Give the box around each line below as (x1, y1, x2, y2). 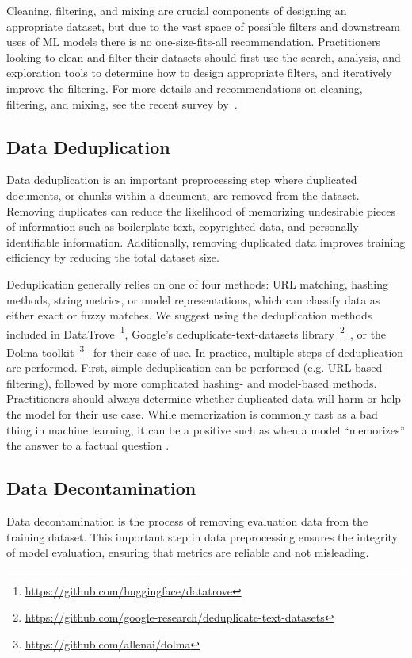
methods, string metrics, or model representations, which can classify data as (6, 291, 380, 308)
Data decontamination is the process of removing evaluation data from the (6, 512, 368, 529)
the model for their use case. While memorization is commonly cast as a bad (6, 405, 378, 422)
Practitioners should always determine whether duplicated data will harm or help (6, 390, 402, 407)
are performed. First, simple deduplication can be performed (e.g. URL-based (6, 359, 383, 376)
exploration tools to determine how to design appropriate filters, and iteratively (6, 64, 392, 81)
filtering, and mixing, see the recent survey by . (6, 95, 238, 112)
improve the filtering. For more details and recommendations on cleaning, (6, 79, 363, 96)
